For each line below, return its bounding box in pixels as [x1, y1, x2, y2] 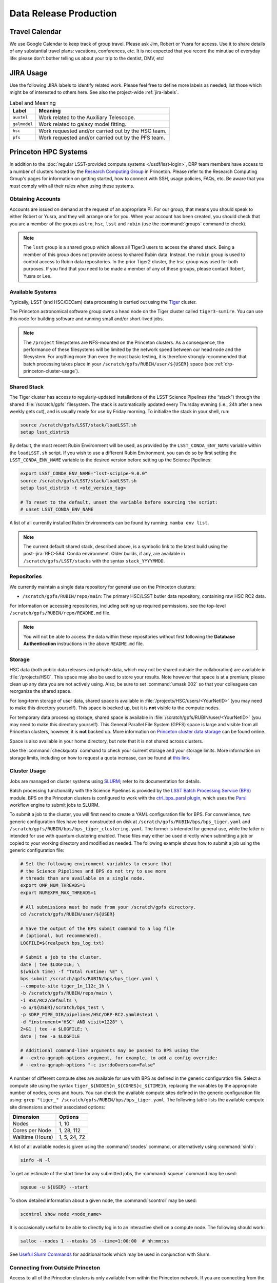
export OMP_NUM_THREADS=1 [20, 883, 86, 888]
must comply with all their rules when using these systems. [9, 183, 134, 189]
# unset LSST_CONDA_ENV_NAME [20, 507, 94, 513]
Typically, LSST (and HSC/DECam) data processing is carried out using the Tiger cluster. [9, 299, 197, 305]
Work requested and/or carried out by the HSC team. [38, 127, 167, 134]
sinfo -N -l [20, 1157, 51, 1163]
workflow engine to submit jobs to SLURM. [9, 802, 100, 808]
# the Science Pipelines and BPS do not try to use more [20, 868, 167, 874]
